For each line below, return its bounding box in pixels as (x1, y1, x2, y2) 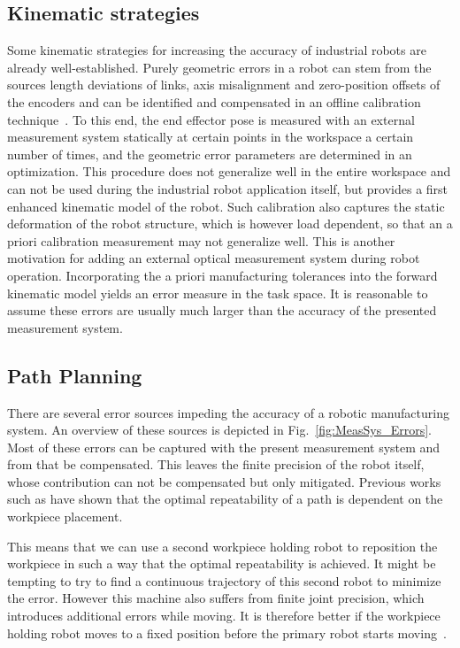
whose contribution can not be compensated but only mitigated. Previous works (7, 472, 441, 490)
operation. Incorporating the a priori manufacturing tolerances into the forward (7, 266, 438, 284)
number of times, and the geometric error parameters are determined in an (7, 144, 412, 163)
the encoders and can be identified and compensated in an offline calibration (7, 92, 421, 111)
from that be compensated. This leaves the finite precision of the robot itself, (7, 455, 425, 474)
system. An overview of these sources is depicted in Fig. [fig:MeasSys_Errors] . (7, 420, 433, 439)
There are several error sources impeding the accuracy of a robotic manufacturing (7, 403, 449, 421)
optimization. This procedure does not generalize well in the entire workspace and (7, 162, 451, 181)
